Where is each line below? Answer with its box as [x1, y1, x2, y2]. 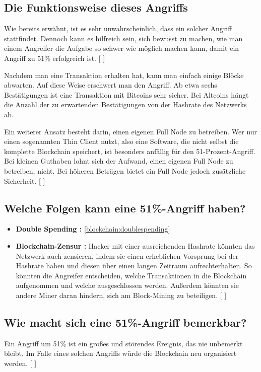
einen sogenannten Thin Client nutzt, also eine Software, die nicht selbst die [4, 136, 239, 146]
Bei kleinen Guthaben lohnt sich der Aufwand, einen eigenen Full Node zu [4, 156, 233, 166]
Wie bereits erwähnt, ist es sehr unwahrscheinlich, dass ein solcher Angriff [4, 23, 232, 34]
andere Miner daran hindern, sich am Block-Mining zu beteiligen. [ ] [16, 289, 227, 300]
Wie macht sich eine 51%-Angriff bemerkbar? [4, 314, 247, 330]
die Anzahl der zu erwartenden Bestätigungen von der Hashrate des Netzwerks [4, 99, 247, 110]
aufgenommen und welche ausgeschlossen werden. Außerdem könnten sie [16, 280, 239, 290]
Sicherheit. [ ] [4, 175, 45, 186]
